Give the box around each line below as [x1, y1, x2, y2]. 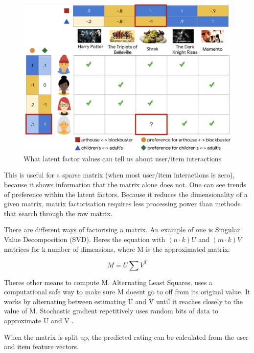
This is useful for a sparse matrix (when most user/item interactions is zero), [4, 170, 235, 180]
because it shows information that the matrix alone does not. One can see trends [4, 179, 246, 190]
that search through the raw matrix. [4, 208, 113, 218]
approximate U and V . [4, 315, 74, 326]
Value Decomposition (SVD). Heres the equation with [4, 234, 165, 244]
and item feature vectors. [4, 341, 79, 352]
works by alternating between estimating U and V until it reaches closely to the [4, 296, 243, 306]
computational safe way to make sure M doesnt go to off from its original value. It [4, 287, 251, 297]
